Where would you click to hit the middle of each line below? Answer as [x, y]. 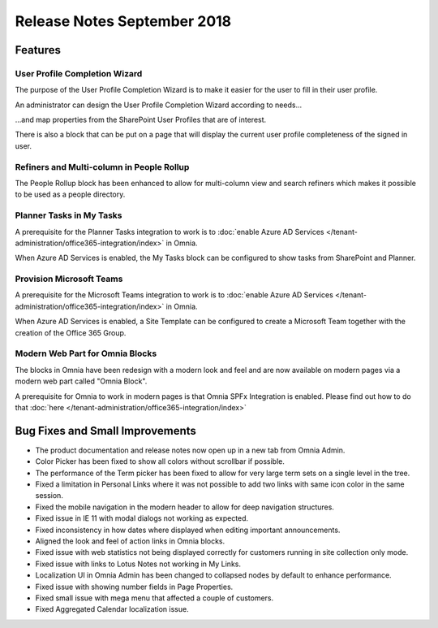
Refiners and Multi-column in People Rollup [102, 167]
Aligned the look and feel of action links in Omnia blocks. [130, 541]
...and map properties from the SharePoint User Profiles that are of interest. [141, 120]
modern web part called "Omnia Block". [81, 381]
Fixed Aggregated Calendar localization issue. [112, 609]
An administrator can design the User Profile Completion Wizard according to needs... [159, 105]
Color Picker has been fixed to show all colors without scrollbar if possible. [160, 461]
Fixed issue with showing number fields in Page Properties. [134, 587]
